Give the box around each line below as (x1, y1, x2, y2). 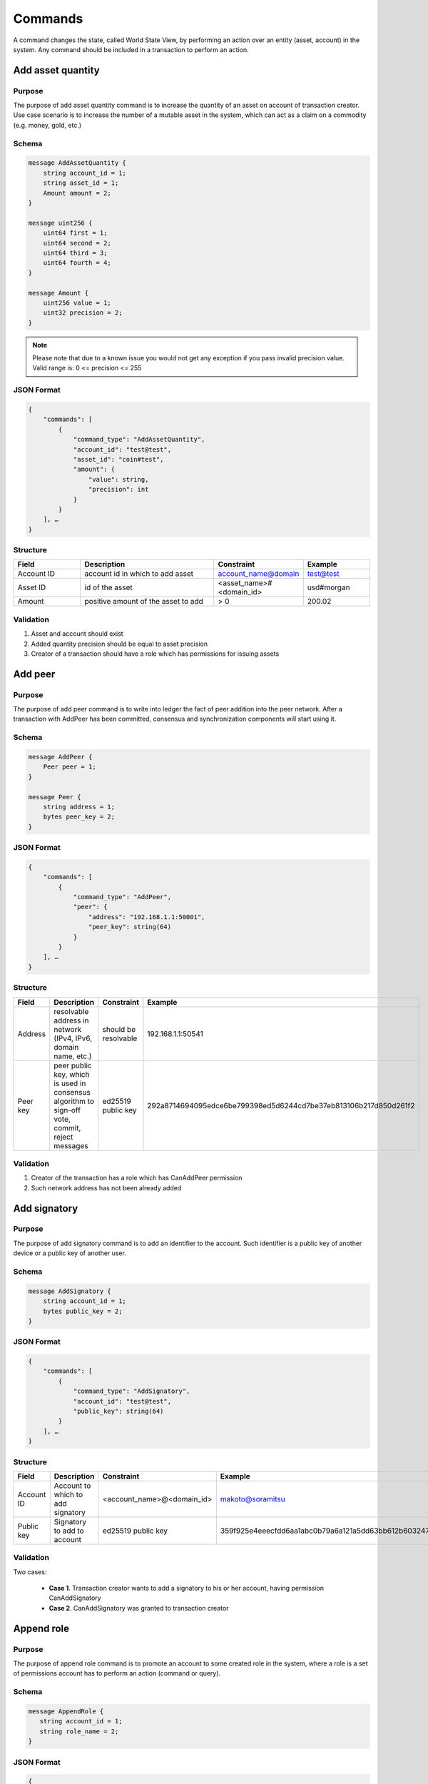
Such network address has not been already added (31, 1183, 182, 1192)
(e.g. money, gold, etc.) (13, 121, 82, 129)
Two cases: (13, 1567, 47, 1576)
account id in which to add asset (84, 569, 194, 579)
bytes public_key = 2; (43, 1307, 123, 1315)
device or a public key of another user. (13, 1249, 126, 1257)
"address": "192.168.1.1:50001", (88, 913, 205, 921)
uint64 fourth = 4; (43, 259, 112, 267)
